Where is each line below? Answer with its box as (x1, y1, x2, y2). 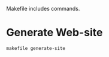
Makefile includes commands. (6, 5, 80, 12)
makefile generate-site (6, 45, 66, 51)
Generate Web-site (6, 26, 103, 39)
